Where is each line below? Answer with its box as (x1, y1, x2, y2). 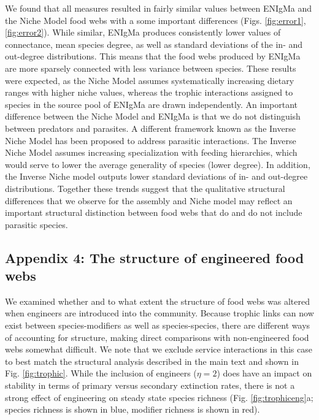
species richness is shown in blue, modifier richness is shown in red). (5, 403, 260, 416)
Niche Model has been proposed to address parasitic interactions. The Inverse (5, 134, 296, 147)
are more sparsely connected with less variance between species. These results (5, 61, 296, 74)
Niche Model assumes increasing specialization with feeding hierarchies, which (5, 146, 298, 159)
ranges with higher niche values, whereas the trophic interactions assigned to (5, 86, 293, 99)
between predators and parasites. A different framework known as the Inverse (5, 121, 296, 134)
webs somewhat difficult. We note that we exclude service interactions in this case (5, 343, 312, 356)
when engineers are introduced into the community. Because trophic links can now (5, 307, 314, 319)
